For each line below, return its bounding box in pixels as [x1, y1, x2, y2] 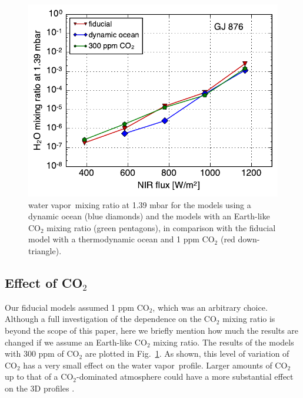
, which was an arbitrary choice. [152, 301, 268, 313]
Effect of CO [5, 274, 83, 292]
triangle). [28, 245, 62, 257]
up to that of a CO [5, 370, 74, 383]
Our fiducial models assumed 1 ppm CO [5, 301, 149, 313]
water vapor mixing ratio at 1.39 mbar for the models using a [28, 198, 251, 210]
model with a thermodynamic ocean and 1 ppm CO [28, 233, 215, 245]
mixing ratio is [222, 313, 275, 325]
